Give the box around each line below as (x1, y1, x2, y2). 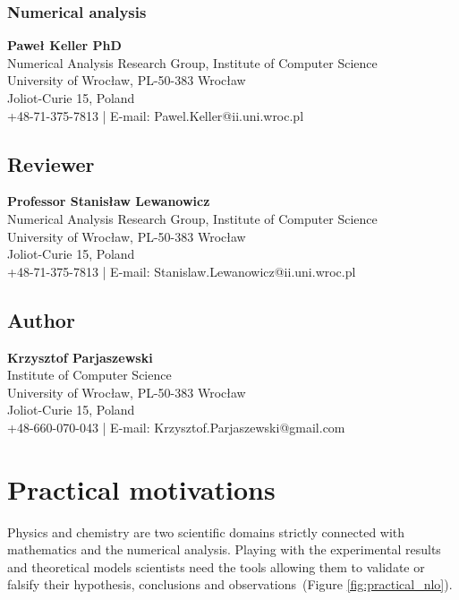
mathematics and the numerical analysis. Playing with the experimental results (7, 540, 441, 559)
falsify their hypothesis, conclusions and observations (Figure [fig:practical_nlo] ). (7, 575, 453, 594)
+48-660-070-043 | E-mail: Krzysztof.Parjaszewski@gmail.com (7, 417, 345, 436)
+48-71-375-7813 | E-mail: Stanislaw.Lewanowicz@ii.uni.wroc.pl (7, 261, 356, 280)
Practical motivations (7, 470, 276, 507)
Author (7, 305, 75, 333)
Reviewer (7, 150, 95, 177)
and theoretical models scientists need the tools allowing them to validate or (7, 557, 425, 576)
